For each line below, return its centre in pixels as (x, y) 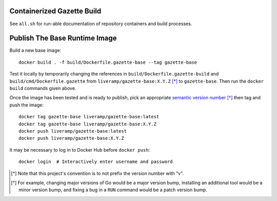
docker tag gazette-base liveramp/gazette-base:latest (89, 117)
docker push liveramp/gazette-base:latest (73, 131)
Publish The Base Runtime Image (63, 38)
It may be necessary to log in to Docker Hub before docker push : (80, 150)
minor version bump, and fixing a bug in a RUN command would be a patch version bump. (113, 190)
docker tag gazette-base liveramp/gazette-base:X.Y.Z (87, 124)
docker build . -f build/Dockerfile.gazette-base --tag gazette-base (108, 62)
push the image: (26, 105)
